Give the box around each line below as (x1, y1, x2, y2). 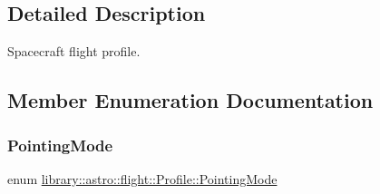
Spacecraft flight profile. (7, 42, 141, 61)
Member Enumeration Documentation (7, 86, 374, 114)
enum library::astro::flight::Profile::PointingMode (7, 169, 278, 188)
